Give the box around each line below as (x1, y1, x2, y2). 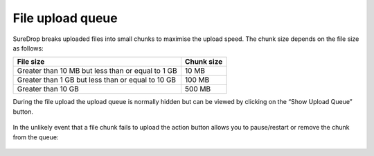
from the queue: (12, 132, 59, 141)
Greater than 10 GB (17, 84, 79, 94)
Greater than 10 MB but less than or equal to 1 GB (17, 66, 177, 76)
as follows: (12, 44, 44, 52)
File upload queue (12, 10, 118, 26)
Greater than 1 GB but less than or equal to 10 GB (17, 75, 177, 85)
